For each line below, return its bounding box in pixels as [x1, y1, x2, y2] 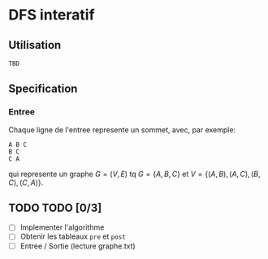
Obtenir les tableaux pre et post [19, 231, 126, 241]
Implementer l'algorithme [19, 222, 105, 232]
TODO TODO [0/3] [8, 201, 102, 214]
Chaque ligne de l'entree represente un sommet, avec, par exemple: [8, 124, 236, 135]
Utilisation [8, 38, 62, 52]
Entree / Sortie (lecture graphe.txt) [19, 241, 136, 251]
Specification [8, 82, 78, 96]
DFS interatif [8, 6, 95, 24]
